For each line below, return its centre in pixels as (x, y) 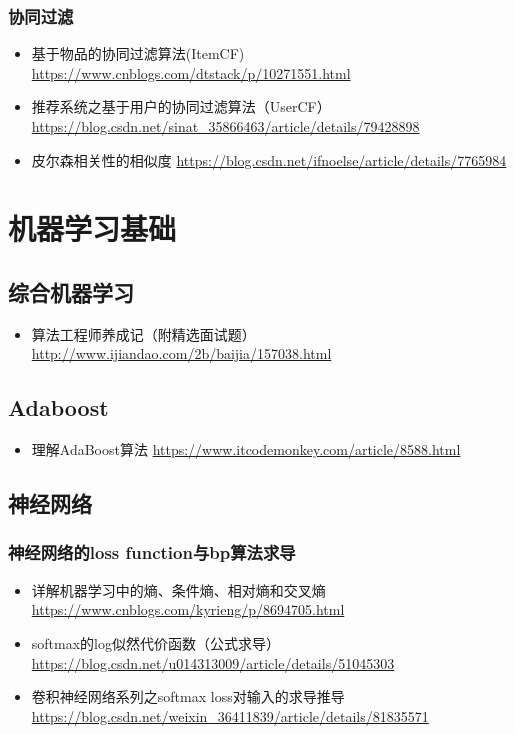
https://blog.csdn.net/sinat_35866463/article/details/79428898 (225, 126)
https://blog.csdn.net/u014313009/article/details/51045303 (213, 662)
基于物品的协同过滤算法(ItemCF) (138, 53)
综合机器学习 (71, 291)
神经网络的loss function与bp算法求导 (152, 552)
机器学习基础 (92, 228)
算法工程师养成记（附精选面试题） (143, 333)
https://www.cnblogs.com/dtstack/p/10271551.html (191, 72)
